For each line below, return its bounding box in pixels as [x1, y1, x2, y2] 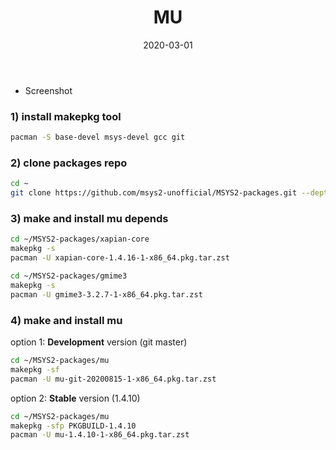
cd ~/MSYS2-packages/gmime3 [10, 271, 128, 281]
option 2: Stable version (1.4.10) [10, 392, 141, 404]
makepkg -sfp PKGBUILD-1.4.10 [10, 421, 137, 431]
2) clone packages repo [10, 156, 128, 170]
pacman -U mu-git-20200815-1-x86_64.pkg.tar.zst [10, 374, 217, 384]
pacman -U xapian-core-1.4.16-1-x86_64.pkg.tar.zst [10, 253, 230, 263]
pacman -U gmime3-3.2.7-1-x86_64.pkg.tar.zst [10, 289, 203, 300]
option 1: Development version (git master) [10, 336, 188, 348]
